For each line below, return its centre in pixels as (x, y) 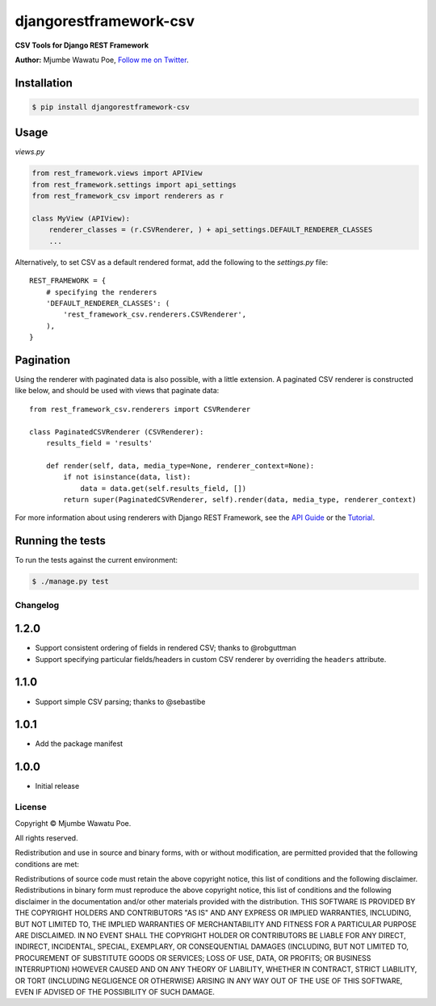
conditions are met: (47, 864)
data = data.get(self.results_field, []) (163, 488)
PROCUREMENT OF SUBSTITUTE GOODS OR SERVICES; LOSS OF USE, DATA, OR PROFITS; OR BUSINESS (193, 958)
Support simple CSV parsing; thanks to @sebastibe (120, 702)
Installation (44, 83)
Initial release (57, 786)
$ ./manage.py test (70, 582)
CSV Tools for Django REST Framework (82, 45)
